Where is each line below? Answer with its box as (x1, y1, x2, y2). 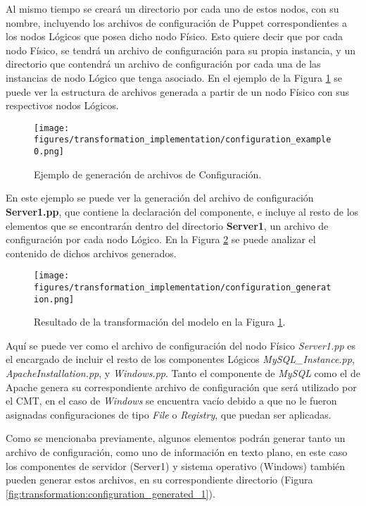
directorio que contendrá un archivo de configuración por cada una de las (6, 56, 321, 71)
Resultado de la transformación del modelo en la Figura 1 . (34, 314, 286, 329)
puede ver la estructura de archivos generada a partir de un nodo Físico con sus (6, 84, 350, 99)
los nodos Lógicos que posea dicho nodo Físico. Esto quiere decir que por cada (6, 29, 343, 44)
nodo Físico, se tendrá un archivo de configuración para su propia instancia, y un (6, 42, 355, 57)
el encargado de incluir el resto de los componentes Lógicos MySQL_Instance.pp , (6, 352, 355, 366)
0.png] (34, 147, 64, 157)
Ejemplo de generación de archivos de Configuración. (34, 166, 262, 181)
